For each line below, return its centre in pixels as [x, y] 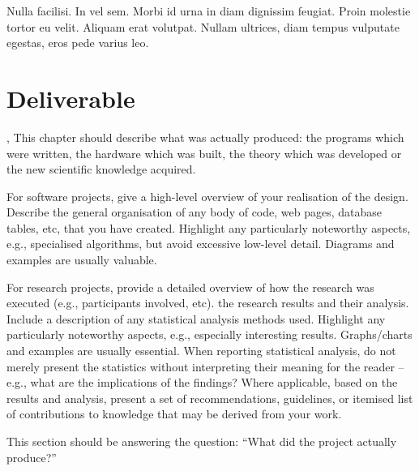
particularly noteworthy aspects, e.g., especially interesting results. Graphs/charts [209, 334]
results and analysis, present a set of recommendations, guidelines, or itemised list [210, 398]
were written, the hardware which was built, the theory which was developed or [204, 153]
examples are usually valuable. [82, 260]
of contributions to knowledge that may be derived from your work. [174, 414]
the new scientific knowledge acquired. [101, 169]
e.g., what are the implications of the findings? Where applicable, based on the [202, 382]
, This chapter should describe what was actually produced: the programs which [205, 137]
